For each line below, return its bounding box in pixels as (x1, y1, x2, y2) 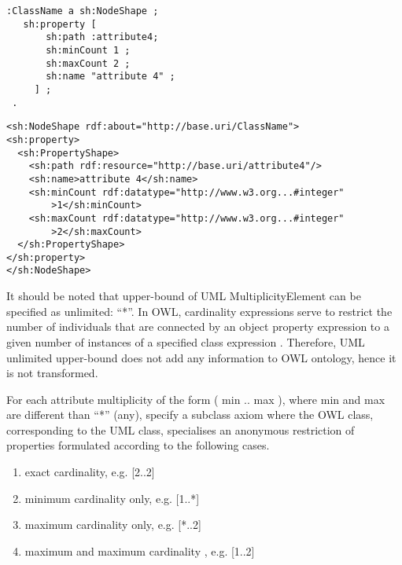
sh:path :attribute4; (46, 31, 159, 43)
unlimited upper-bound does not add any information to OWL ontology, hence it (6, 349, 396, 365)
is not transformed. (6, 365, 98, 381)
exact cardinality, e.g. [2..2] (24, 464, 155, 480)
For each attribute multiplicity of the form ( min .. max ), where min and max (6, 391, 385, 407)
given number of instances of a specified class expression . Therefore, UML (6, 333, 365, 350)
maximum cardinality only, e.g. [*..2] (24, 516, 201, 533)
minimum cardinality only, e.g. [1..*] (24, 490, 200, 506)
